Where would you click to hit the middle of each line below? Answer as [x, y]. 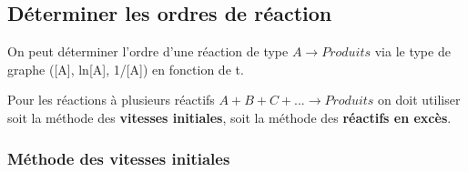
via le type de [412, 51]
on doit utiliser [419, 100]
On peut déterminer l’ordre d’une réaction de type [148, 51]
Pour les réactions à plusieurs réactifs [111, 100]
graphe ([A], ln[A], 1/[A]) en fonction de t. [126, 69]
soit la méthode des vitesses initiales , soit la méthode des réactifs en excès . [229, 117]
